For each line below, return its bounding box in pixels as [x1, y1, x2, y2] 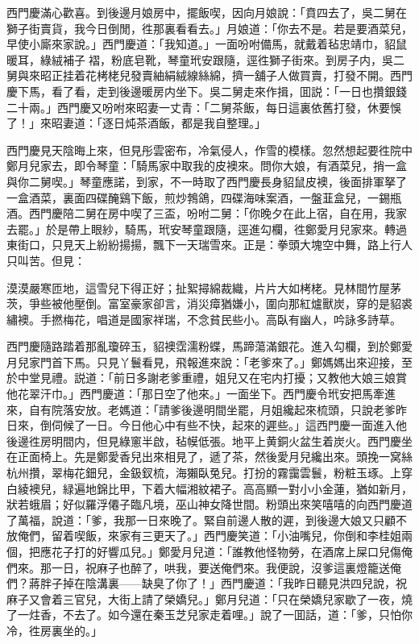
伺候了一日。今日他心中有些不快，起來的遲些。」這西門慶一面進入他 [51, 417, 407, 434]
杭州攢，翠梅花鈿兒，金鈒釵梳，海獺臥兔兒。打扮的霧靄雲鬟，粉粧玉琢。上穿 [6, 464, 413, 481]
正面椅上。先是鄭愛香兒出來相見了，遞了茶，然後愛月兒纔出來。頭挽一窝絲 [17, 448, 413, 465]
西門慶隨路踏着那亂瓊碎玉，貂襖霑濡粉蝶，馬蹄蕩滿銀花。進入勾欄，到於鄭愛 [6, 338, 413, 355]
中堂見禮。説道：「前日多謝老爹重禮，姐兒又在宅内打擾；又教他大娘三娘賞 [17, 369, 407, 386]
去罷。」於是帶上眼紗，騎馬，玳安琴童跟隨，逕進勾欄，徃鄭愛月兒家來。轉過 [6, 220, 407, 237]
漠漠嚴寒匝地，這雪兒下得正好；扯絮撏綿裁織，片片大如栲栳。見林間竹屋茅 [6, 279, 401, 296]
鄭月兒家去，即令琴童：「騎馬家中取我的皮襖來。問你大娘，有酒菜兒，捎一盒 [6, 157, 407, 174]
